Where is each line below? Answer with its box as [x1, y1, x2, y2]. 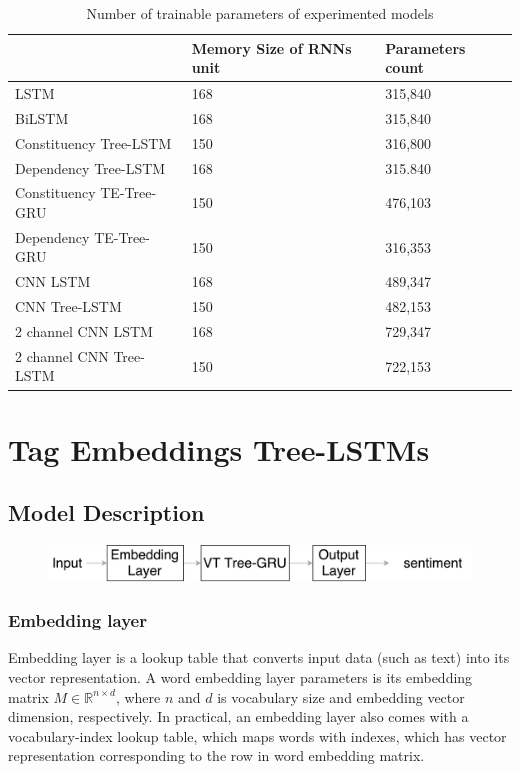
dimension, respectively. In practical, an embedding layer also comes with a [8, 706, 469, 727]
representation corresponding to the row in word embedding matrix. [8, 745, 425, 766]
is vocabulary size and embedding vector [217, 686, 465, 707]
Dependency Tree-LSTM [15, 157, 166, 178]
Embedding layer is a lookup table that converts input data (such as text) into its [8, 647, 510, 668]
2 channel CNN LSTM [15, 320, 153, 341]
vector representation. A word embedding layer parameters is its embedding [8, 666, 473, 687]
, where [115, 686, 161, 707]
